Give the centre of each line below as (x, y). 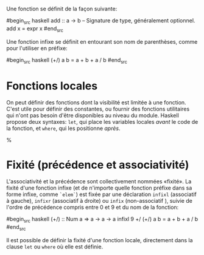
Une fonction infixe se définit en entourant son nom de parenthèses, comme (102, 41)
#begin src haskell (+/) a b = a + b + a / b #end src (67, 60)
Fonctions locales (52, 86)
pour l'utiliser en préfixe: (37, 48)
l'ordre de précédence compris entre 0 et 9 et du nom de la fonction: (93, 207)
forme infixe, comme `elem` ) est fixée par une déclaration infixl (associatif (101, 194)
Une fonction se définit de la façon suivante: (62, 9)
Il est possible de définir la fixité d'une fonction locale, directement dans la (100, 240)
